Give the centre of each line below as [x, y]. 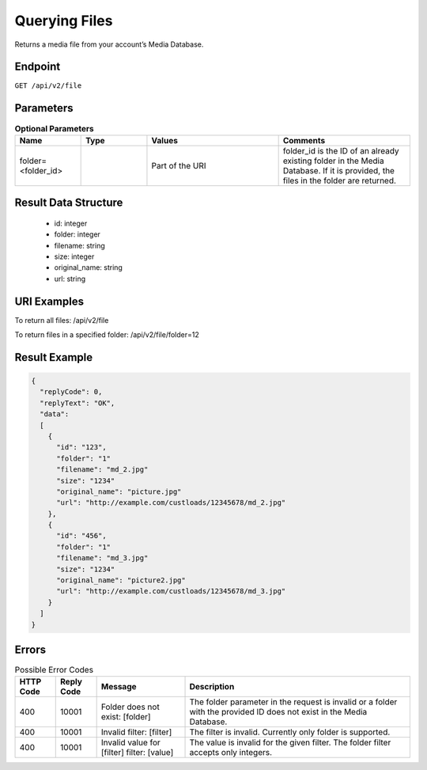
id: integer [71, 223]
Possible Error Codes [54, 670]
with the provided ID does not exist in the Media [278, 712]
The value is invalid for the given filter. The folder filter [290, 742]
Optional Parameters [54, 128]
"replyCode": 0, [71, 392]
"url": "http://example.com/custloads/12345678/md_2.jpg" [171, 503]
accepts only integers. [231, 753]
